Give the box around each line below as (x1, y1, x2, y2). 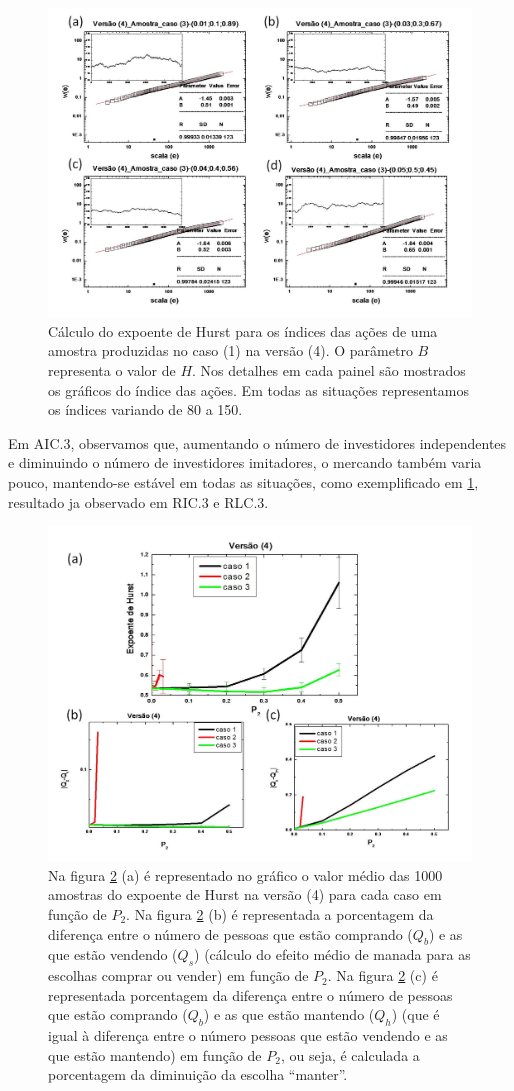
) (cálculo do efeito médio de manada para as (194, 944, 471, 965)
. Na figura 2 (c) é (327, 965, 438, 986)
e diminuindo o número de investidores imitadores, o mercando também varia (8, 452, 482, 473)
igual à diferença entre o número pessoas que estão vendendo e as (48, 1025, 448, 1046)
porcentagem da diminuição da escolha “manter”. (48, 1064, 348, 1085)
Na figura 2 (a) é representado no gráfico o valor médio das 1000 (48, 864, 443, 885)
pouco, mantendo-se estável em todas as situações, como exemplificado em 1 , (8, 472, 479, 493)
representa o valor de (48, 360, 176, 381)
